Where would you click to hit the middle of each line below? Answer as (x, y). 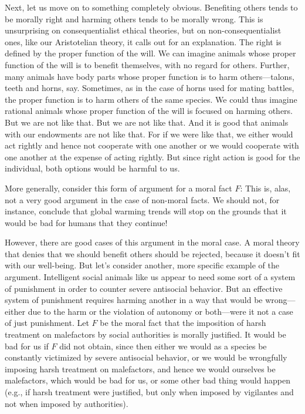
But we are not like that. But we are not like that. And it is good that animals (147, 122)
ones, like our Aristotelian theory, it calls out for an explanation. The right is (143, 41)
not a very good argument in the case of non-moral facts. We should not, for (142, 199)
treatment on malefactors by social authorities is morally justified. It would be (145, 334)
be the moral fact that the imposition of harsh (183, 323)
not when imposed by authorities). (67, 403)
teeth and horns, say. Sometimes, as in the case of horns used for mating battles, (150, 88)
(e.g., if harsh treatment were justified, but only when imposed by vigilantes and (149, 392)
